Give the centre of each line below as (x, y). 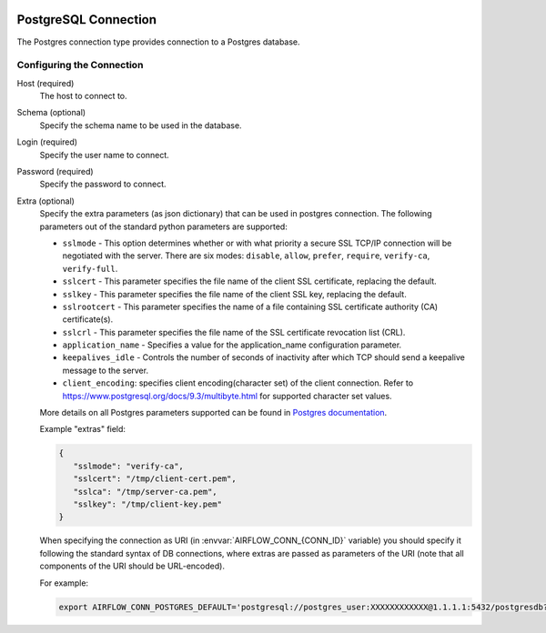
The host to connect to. (83, 96)
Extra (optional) (45, 201)
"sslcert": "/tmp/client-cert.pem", (155, 479)
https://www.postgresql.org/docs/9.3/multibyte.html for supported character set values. (227, 396)
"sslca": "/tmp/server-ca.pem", (145, 492)
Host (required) (45, 83)
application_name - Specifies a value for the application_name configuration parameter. (232, 345)
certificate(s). (88, 319)
